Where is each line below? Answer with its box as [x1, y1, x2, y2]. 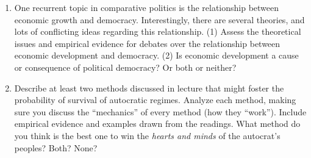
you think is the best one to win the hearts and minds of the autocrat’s [14, 129, 281, 142]
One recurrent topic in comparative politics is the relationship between [14, 1, 279, 13]
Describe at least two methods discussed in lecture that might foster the [14, 81, 284, 94]
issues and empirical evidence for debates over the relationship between [14, 37, 281, 49]
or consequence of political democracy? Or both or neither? [14, 60, 237, 73]
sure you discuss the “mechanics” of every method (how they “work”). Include [14, 105, 307, 118]
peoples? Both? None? [14, 141, 98, 154]
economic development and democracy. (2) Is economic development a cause [14, 49, 299, 62]
